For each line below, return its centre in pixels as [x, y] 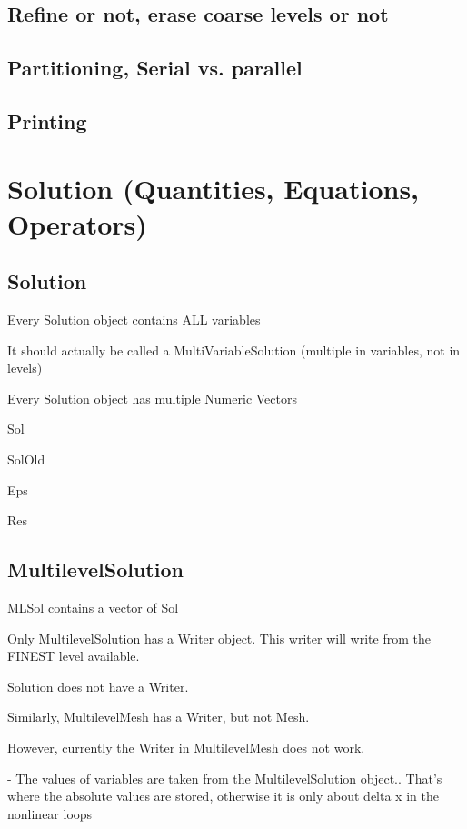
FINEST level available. [74, 656]
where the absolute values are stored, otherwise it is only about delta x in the [223, 796]
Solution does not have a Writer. [98, 686]
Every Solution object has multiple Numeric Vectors [152, 398]
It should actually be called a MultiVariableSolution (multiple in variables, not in [234, 350]
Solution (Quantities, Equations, [214, 188]
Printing [47, 120]
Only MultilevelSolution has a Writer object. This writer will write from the [219, 638]
